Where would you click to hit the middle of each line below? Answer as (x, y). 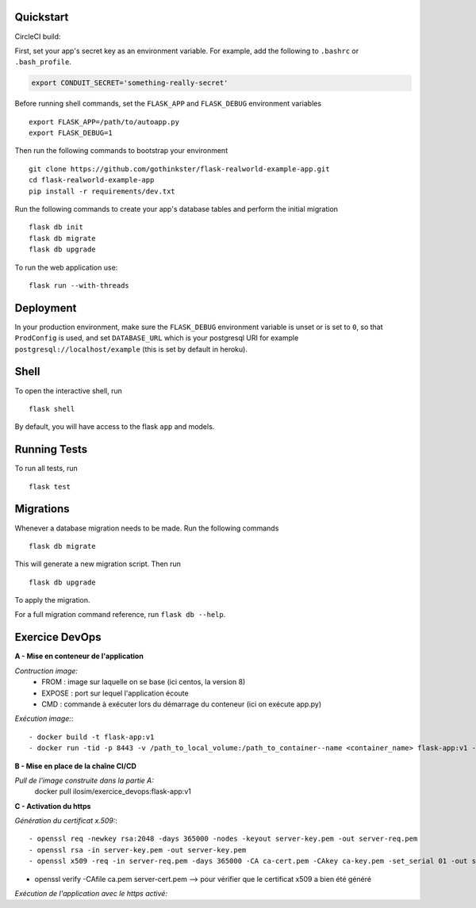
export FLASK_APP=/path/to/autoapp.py (104, 122)
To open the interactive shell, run (69, 391)
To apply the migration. (52, 600)
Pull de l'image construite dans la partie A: (84, 780)
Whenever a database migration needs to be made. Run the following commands (147, 528)
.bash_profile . (43, 62)
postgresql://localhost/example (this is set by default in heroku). (131, 349)
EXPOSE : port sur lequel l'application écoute (115, 693)
